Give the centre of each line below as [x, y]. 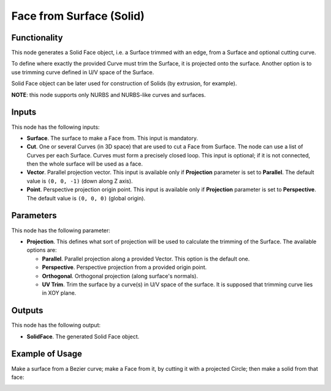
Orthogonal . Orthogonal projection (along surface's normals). [120, 276]
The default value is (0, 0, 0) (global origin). [86, 198]
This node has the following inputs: [55, 127]
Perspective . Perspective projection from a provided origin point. [124, 267]
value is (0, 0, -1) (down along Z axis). [80, 181]
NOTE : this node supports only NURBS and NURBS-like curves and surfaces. [108, 94]
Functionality [37, 38]
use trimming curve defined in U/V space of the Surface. [83, 72]
